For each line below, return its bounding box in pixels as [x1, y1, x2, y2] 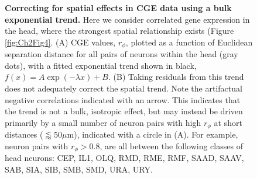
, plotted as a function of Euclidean [125, 36, 253, 48]
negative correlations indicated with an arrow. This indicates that [5, 93, 241, 106]
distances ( [5, 128, 43, 141]
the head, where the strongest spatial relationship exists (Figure [5, 24, 234, 37]
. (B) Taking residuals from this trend [108, 71, 244, 83]
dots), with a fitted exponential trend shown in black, [5, 59, 197, 71]
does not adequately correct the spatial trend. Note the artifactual [5, 82, 242, 94]
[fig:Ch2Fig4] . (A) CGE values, [5, 36, 116, 48]
